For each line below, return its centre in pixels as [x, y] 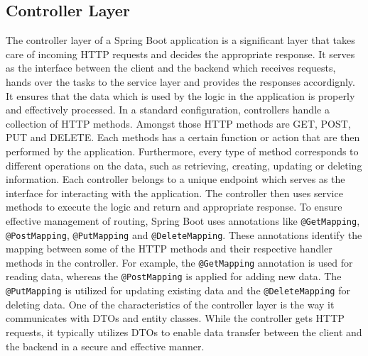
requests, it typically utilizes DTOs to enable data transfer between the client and [184, 332]
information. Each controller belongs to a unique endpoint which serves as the [175, 179]
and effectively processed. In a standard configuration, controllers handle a [168, 110]
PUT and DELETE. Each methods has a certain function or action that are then [183, 137]
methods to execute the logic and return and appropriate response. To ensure [174, 207]
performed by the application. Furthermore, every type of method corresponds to [182, 151]
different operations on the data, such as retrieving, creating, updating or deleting [184, 165]
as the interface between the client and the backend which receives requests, [171, 68]
